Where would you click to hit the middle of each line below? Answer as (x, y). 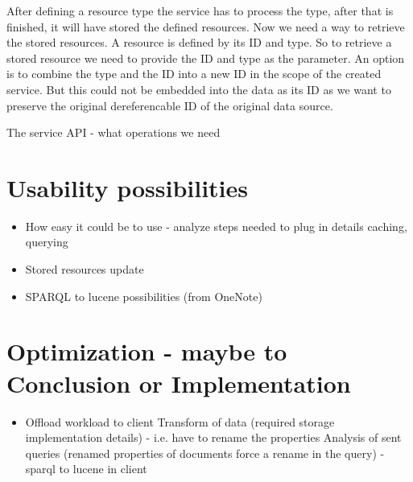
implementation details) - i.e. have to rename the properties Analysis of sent (213, 437)
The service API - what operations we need (114, 132)
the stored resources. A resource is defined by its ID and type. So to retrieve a (199, 42)
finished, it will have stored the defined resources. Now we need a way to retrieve (206, 26)
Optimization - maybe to (147, 351)
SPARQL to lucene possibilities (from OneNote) (144, 296)
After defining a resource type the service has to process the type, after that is (200, 10)
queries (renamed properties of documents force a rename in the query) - (205, 453)
